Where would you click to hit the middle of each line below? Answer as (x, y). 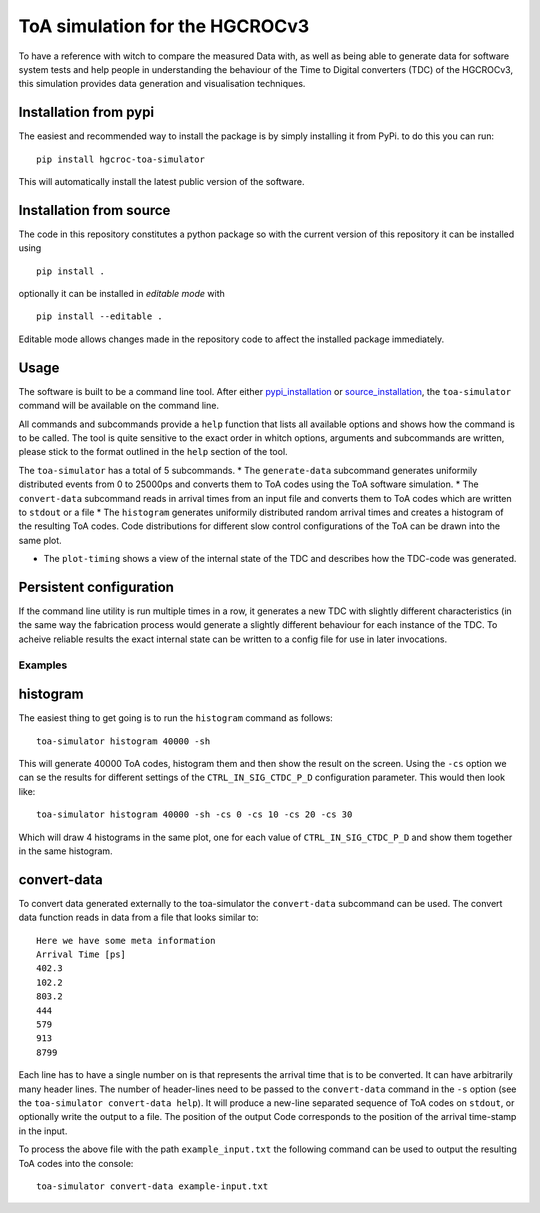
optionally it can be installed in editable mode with (121, 294)
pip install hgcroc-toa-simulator (120, 159)
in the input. (43, 1131)
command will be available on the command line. (119, 406)
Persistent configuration (96, 586)
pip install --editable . (100, 316)
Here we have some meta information (126, 940)
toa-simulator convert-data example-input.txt (152, 1186)
